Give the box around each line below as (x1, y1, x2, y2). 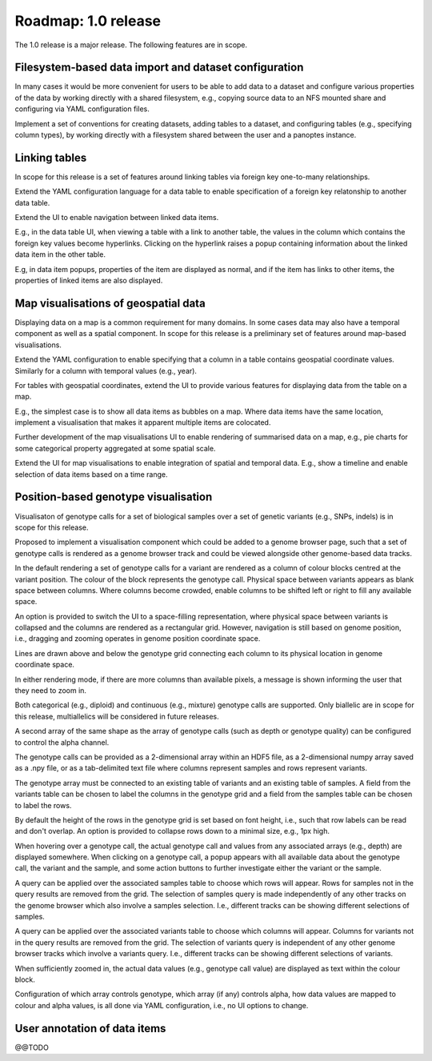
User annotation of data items (14, 1021, 166, 1035)
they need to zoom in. (14, 686, 87, 695)
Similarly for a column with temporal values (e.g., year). (14, 366, 198, 375)
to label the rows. (14, 800, 72, 810)
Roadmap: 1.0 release (14, 12, 162, 30)
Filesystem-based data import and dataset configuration (14, 61, 304, 74)
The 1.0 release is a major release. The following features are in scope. (14, 40, 248, 50)
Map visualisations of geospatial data (14, 296, 206, 310)
